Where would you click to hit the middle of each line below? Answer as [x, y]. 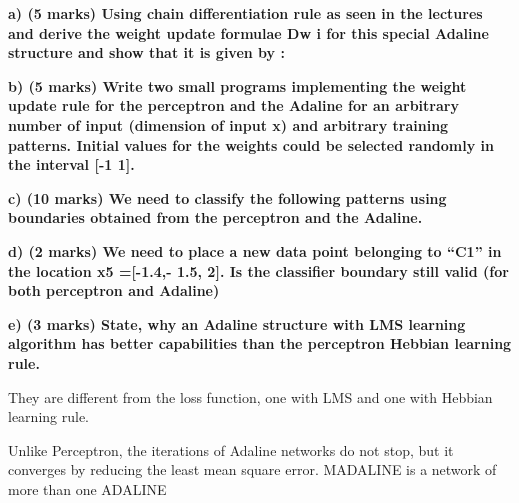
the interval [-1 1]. [71, 164]
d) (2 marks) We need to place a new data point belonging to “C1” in [255, 250]
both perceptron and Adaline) [114, 290]
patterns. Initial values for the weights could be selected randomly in [251, 144]
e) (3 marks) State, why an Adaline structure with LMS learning [237, 323]
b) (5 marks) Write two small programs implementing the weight [237, 85]
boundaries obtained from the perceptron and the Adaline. [215, 217]
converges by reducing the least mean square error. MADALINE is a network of [252, 469]
